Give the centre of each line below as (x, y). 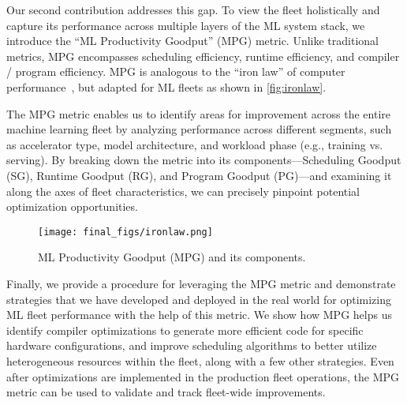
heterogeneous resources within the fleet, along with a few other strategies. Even (200, 360)
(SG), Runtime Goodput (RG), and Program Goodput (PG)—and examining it (199, 175)
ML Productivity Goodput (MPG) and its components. (172, 257)
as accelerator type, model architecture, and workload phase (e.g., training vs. (195, 144)
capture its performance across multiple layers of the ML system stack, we (186, 25)
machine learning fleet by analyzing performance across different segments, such (199, 129)
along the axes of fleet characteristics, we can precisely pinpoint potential (183, 191)
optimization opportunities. (72, 206)
